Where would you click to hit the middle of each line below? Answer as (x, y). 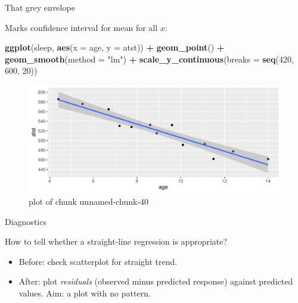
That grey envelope (40, 7)
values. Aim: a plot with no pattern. (85, 293)
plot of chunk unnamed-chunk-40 (89, 201)
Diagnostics (26, 221)
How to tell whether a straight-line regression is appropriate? (116, 241)
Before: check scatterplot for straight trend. (98, 261)
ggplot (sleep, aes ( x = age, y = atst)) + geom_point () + (115, 47)
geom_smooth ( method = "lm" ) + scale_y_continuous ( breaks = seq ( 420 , (149, 59)
